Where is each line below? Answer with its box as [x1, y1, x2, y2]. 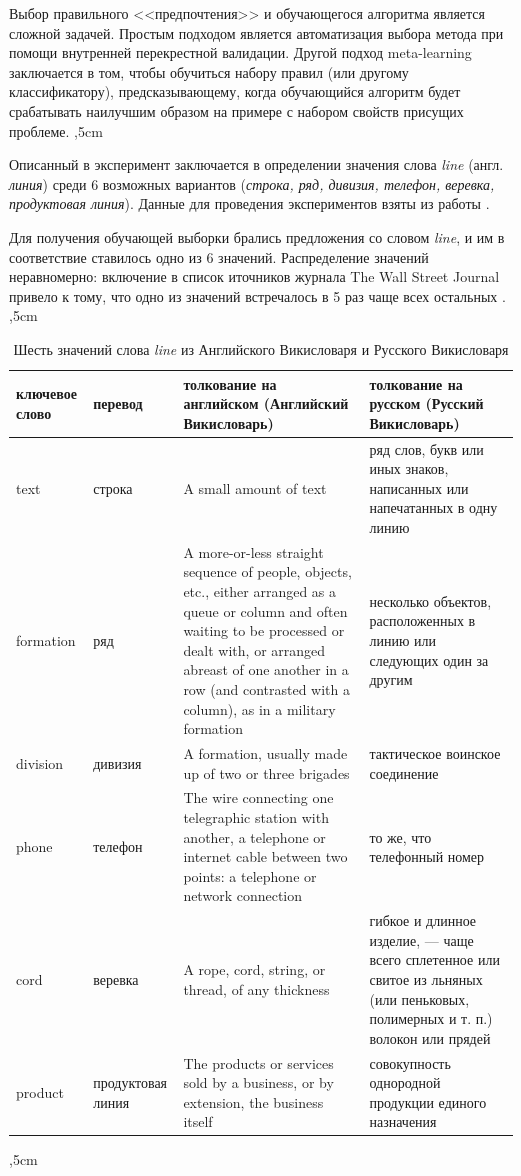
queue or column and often [183, 600, 348, 621]
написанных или [369, 477, 469, 498]
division [16, 752, 64, 773]
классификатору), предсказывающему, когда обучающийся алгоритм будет [9, 81, 461, 102]
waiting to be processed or [183, 620, 345, 641]
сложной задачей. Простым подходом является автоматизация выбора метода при [9, 22, 504, 43]
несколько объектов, [369, 590, 492, 611]
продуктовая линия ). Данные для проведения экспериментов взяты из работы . [9, 193, 490, 214]
